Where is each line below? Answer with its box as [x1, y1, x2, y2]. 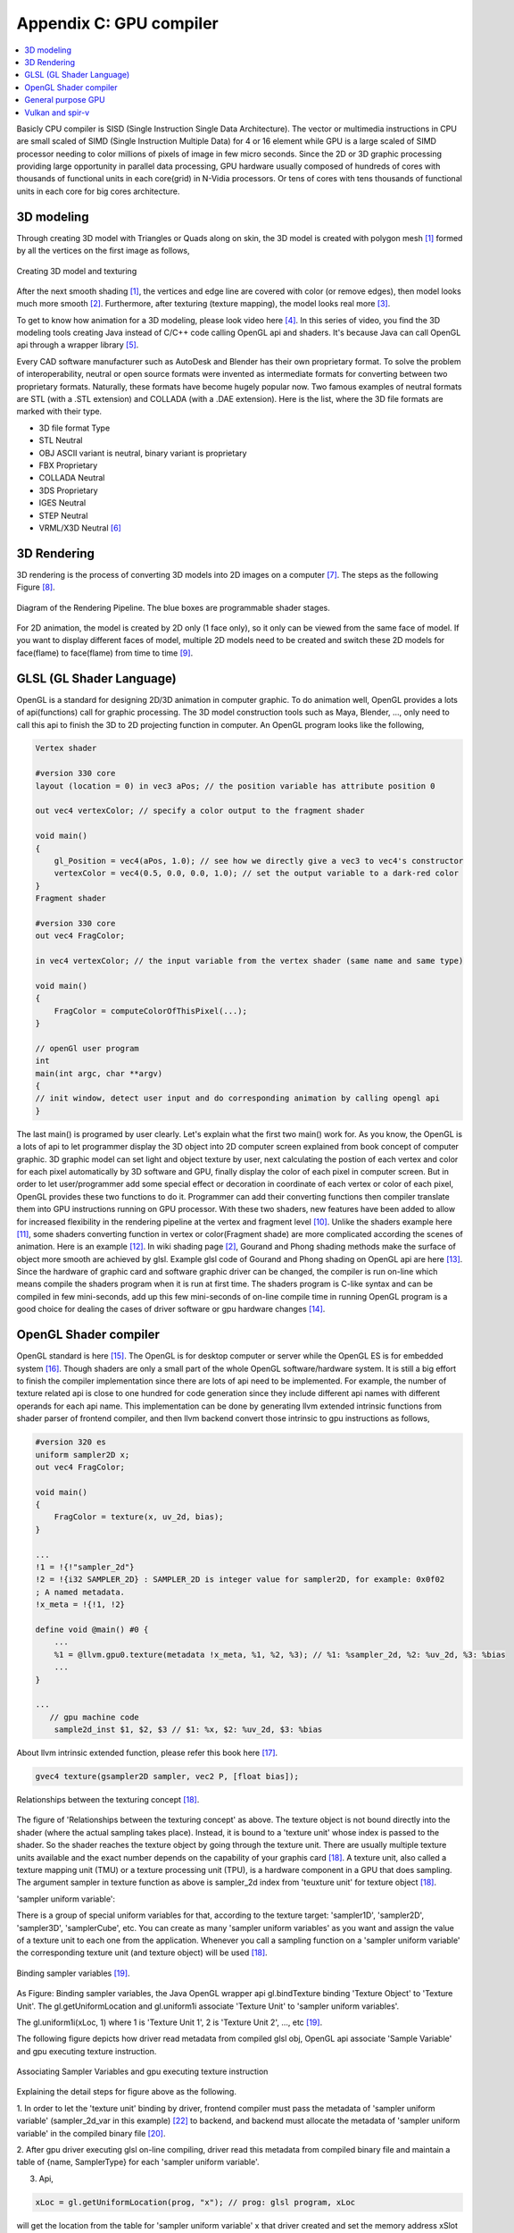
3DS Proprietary [38, 485, 98, 496]
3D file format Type [38, 422, 111, 433]
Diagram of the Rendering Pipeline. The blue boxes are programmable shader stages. [16, 602, 330, 613]
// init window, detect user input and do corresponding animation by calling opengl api [35, 1093, 441, 1103]
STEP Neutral [38, 510, 88, 521]
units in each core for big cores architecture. [16, 186, 180, 197]
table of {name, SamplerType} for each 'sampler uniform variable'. [16, 2157, 260, 2168]
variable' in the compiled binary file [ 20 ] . [16, 2128, 166, 2138]
